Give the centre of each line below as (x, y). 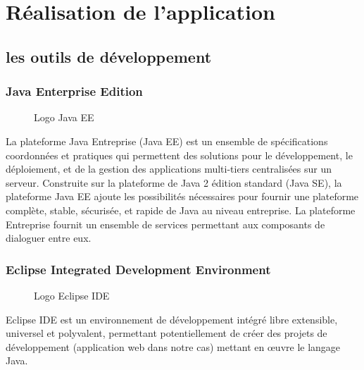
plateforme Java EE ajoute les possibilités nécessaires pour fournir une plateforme (182, 196)
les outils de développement (109, 56)
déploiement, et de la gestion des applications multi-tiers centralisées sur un (169, 169)
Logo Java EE (64, 117)
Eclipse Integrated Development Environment (138, 269)
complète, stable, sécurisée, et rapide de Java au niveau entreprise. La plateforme (181, 210)
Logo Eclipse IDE (72, 295)
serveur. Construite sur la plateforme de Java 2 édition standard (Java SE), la (174, 182)
